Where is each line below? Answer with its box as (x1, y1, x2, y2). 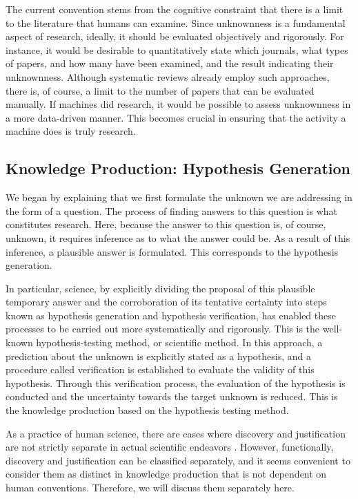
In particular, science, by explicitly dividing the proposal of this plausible (6, 281, 315, 295)
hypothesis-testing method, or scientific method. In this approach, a (36, 335, 323, 350)
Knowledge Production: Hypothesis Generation (6, 158, 350, 179)
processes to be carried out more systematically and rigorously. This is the (6, 321, 320, 336)
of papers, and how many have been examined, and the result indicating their (6, 56, 334, 70)
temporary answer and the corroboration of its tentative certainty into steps (6, 294, 327, 309)
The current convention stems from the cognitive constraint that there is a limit (6, 2, 344, 16)
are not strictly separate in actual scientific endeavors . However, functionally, (6, 440, 334, 454)
